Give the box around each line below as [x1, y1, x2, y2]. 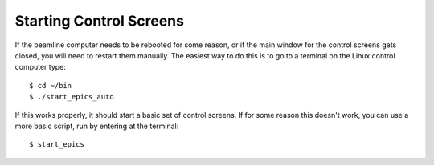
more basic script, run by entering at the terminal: [14, 121, 179, 131]
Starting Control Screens [14, 12, 185, 30]
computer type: [14, 62, 66, 72]
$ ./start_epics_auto [29, 92, 114, 102]
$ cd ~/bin [29, 81, 72, 90]
